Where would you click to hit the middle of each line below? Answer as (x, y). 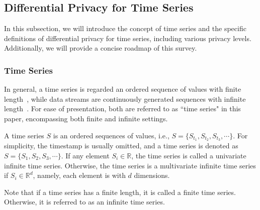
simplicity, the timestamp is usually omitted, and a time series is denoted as (121, 146)
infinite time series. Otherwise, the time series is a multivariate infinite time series (130, 165)
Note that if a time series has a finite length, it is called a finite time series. (120, 192)
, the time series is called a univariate (189, 156)
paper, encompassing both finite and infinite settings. (86, 118)
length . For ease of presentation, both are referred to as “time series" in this (122, 109)
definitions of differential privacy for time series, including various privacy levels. (128, 38)
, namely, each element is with (79, 175)
